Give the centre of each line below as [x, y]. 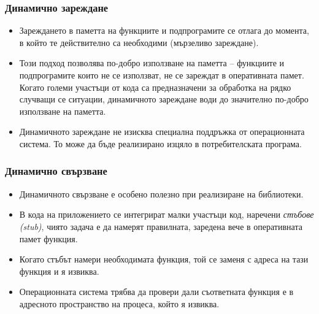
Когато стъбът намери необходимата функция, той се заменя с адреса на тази [164, 259]
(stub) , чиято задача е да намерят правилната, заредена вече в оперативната [161, 226]
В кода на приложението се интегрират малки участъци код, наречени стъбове [167, 214]
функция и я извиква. [59, 271]
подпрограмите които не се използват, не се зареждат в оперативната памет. [162, 75]
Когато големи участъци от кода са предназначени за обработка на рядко [155, 87]
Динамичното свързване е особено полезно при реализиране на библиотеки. [161, 193]
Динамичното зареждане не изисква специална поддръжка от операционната [162, 132]
